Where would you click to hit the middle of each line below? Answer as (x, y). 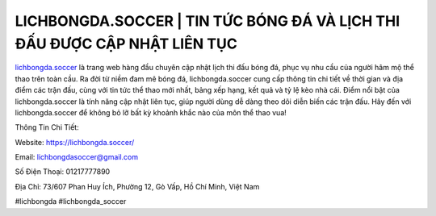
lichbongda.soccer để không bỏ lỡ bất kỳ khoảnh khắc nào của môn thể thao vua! (151, 112)
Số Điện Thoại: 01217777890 (63, 172)
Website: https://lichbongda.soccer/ (75, 142)
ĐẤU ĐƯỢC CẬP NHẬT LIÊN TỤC (126, 44)
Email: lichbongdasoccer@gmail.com (77, 157)
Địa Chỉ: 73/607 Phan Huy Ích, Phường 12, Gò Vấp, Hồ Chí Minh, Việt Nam (137, 186)
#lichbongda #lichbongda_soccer (71, 201)
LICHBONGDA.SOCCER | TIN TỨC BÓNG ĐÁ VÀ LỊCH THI (208, 21)
